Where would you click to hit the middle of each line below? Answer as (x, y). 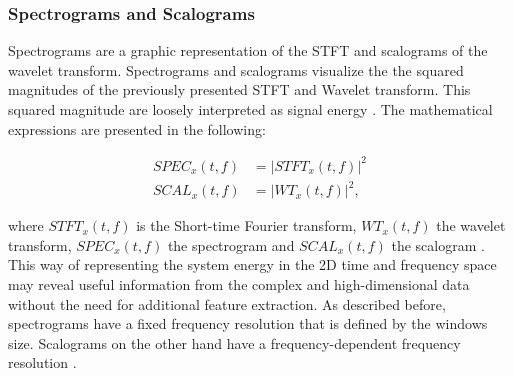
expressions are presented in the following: (137, 128)
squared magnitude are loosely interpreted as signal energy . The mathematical (250, 109)
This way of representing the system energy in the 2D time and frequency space (252, 264)
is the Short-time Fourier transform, (246, 225)
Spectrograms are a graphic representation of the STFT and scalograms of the (248, 50)
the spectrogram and (231, 244)
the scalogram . (438, 244)
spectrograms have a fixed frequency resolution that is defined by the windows (248, 323)
